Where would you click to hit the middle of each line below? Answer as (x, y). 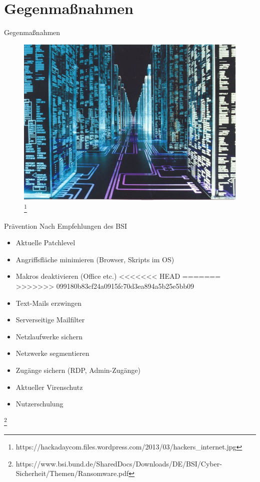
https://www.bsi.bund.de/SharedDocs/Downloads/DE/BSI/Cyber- (119, 463)
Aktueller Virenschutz (49, 387)
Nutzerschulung (39, 404)
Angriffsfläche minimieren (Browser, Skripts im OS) (95, 259)
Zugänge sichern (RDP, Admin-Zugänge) (78, 370)
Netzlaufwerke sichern (49, 336)
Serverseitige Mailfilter (50, 320)
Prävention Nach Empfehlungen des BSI (66, 225)
